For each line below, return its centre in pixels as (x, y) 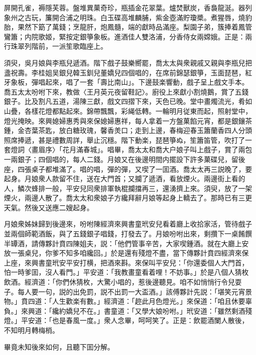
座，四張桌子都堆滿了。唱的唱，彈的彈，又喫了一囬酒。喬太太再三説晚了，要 (128, 169)
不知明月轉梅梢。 (32, 330)
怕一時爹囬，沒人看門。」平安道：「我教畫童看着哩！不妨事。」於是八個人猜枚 (126, 272)
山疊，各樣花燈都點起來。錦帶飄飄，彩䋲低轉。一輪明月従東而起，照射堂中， (128, 111)
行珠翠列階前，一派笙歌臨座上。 (56, 46)
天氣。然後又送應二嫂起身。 (49, 207)
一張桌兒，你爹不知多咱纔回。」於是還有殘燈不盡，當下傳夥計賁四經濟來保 (129, 253)
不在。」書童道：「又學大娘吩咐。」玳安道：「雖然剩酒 (162, 310)
